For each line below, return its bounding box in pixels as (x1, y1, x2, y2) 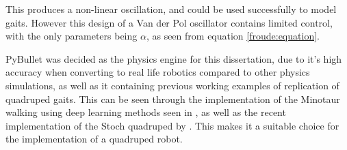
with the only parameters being (5, 29, 138, 43)
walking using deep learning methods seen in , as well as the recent (5, 105, 286, 119)
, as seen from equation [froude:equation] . (146, 29, 320, 43)
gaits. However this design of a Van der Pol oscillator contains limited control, (5, 15, 333, 29)
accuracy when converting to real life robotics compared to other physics (5, 65, 310, 79)
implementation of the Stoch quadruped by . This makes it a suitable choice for (5, 118, 339, 132)
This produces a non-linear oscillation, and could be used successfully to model (5, 2, 337, 16)
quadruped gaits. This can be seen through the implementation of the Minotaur (5, 91, 340, 106)
